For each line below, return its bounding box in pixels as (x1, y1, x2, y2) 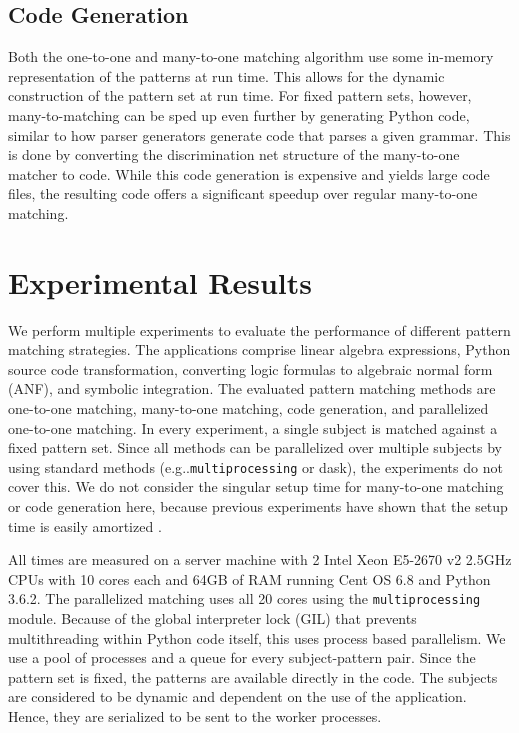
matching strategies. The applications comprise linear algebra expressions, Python (8, 339, 511, 360)
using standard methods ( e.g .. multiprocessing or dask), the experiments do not (8, 456, 503, 477)
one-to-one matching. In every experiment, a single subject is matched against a (8, 417, 498, 438)
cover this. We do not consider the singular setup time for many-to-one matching (8, 476, 504, 497)
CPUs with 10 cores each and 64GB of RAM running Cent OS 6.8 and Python (8, 568, 491, 589)
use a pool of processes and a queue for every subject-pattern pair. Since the (8, 647, 476, 668)
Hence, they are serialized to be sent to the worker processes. (8, 706, 382, 727)
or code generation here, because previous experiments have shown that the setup (8, 496, 508, 517)
